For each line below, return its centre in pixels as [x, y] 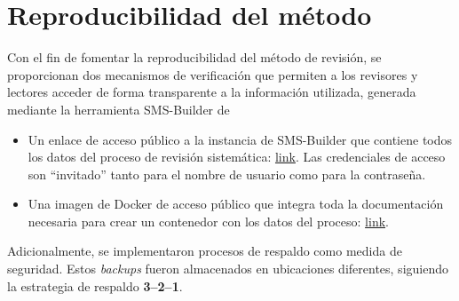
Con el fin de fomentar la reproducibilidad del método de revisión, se [194, 57]
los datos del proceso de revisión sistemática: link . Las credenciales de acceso [237, 157]
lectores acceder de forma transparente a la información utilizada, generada [212, 92]
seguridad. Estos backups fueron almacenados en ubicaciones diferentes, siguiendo [228, 269]
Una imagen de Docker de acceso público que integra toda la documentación [236, 204]
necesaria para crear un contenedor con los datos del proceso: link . [208, 221]
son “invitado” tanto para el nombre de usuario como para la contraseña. [227, 174]
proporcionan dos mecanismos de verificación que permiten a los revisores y [213, 74]
